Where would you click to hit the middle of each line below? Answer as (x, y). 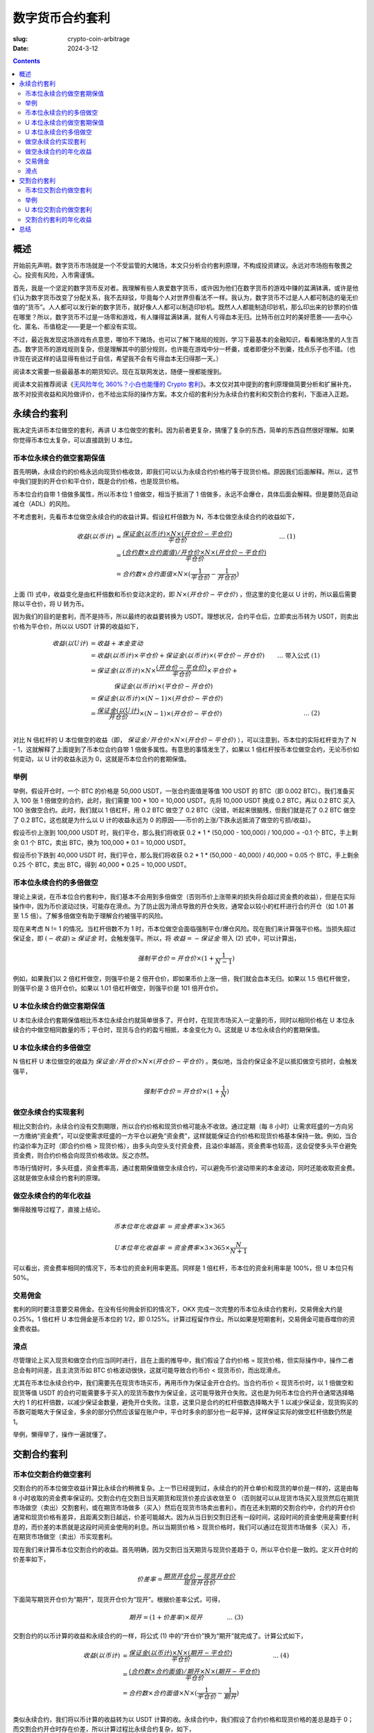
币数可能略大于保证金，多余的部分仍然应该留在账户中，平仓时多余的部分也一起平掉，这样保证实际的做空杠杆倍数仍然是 (182, 1412)
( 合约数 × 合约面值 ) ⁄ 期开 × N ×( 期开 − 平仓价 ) (194, 1671)
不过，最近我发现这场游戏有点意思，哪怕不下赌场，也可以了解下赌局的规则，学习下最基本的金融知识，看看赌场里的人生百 (186, 339)
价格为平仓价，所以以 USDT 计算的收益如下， (77, 626)
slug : (20, 39)
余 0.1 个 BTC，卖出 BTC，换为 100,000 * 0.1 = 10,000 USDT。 (101, 842)
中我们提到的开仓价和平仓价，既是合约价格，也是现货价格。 (98, 481)
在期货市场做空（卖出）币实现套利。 (64, 1537)
